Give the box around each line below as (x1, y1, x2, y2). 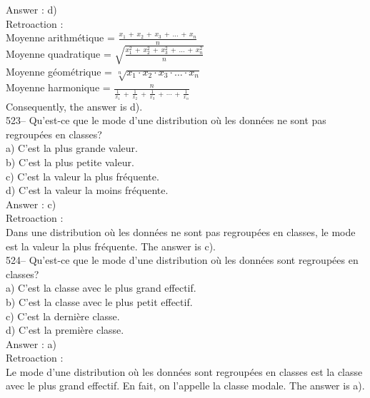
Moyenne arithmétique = (6, 30, 115, 45)
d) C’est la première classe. (6, 322, 124, 337)
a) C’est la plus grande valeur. (6, 141, 138, 155)
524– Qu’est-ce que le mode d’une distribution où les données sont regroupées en (6, 252, 359, 267)
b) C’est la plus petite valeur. (6, 154, 134, 169)
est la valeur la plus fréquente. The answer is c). (6, 238, 216, 253)
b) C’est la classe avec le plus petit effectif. (6, 294, 193, 309)
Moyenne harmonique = (6, 80, 111, 95)
